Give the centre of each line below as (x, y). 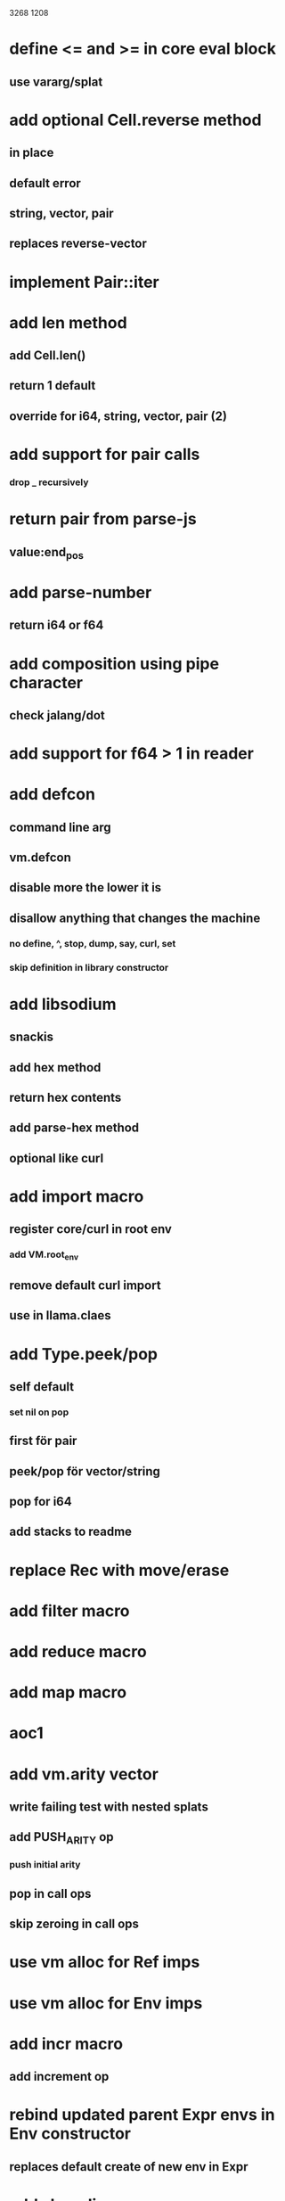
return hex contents (65, 1098)
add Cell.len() (48, 356)
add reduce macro (78, 1652)
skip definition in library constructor (89, 967)
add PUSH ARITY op (61, 1838)
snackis (32, 1037)
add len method (68, 322)
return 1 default (53, 386)
